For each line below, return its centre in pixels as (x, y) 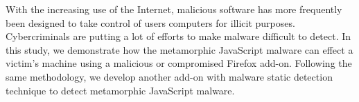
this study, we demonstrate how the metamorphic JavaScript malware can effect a (179, 49)
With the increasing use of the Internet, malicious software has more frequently (174, 9)
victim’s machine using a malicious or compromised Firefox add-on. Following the (179, 63)
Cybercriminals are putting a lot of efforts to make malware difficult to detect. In (178, 36)
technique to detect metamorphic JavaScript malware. (120, 90)
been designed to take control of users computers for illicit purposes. (150, 22)
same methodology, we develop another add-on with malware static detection (169, 76)
